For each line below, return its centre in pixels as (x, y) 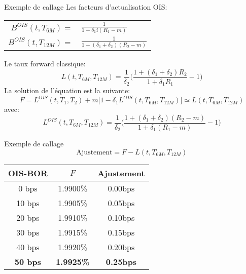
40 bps (28, 247)
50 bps (28, 261)
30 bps (28, 232)
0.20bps (121, 247)
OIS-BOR (28, 173)
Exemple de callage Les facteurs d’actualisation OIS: (86, 7)
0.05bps (121, 203)
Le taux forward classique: (45, 64)
